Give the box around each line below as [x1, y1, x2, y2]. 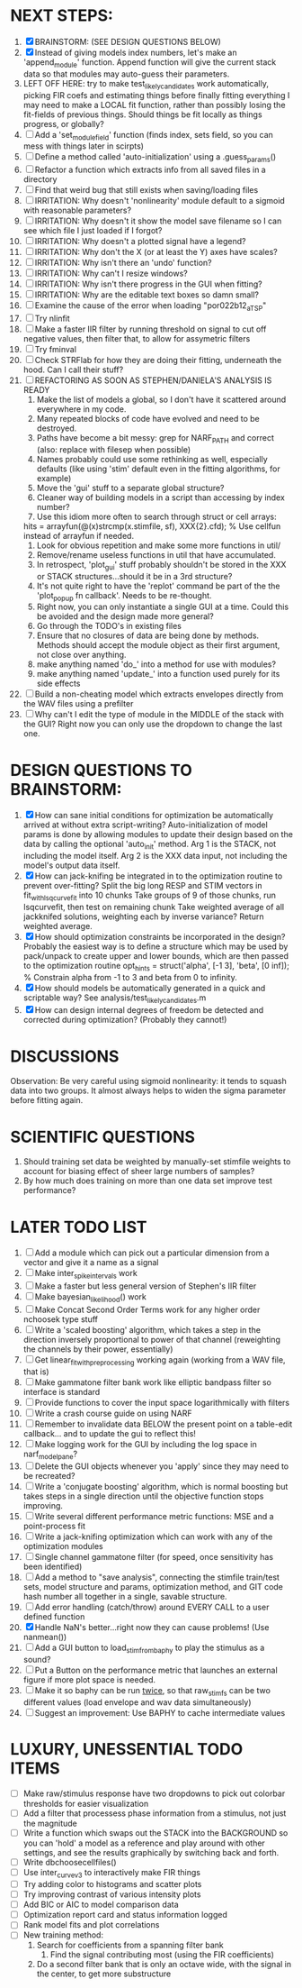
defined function [22, 1611, 85, 1622]
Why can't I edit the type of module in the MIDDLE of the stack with [34, 709, 284, 720]
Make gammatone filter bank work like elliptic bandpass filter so [34, 1376, 272, 1388]
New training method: [22, 1929, 104, 1940]
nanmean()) [22, 1632, 67, 1643]
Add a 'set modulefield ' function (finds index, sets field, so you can [34, 129, 273, 142]
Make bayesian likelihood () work [34, 1291, 147, 1304]
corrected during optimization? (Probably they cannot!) [22, 1015, 227, 1026]
